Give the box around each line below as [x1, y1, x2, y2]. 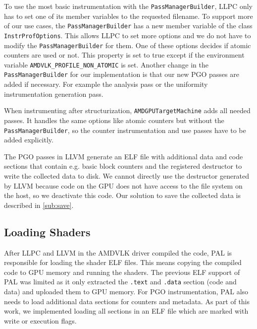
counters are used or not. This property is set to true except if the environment [4, 50, 245, 60]
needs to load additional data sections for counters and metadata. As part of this [4, 296, 250, 306]
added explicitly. [4, 134, 53, 145]
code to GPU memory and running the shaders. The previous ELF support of [4, 266, 240, 277]
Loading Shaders [4, 224, 91, 239]
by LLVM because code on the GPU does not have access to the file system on [4, 180, 243, 191]
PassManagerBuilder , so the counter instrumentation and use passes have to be [4, 125, 246, 135]
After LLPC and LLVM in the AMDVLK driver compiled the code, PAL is [4, 247, 232, 258]
